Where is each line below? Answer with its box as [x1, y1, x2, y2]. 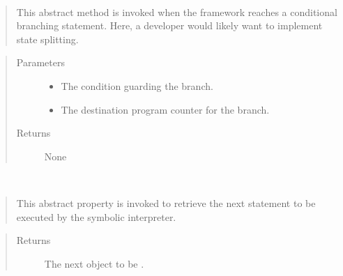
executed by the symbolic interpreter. [16, 209, 176, 224]
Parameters [16, 55, 65, 70]
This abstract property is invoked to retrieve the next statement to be [16, 195, 316, 210]
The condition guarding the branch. [61, 78, 213, 93]
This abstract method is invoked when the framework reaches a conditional [16, 4, 337, 19]
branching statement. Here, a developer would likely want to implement [16, 18, 323, 33]
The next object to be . [44, 256, 144, 270]
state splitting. [16, 31, 79, 46]
